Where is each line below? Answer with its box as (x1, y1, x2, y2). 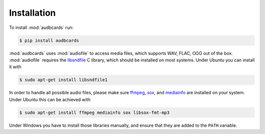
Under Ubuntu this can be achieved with (9, 96, 91, 103)
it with (9, 64, 22, 70)
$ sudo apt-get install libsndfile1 (19, 77, 108, 83)
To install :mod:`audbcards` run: (9, 25, 74, 30)
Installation (9, 7, 56, 18)
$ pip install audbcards (19, 37, 79, 43)
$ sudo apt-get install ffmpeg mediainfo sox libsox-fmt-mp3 (19, 109, 170, 115)
